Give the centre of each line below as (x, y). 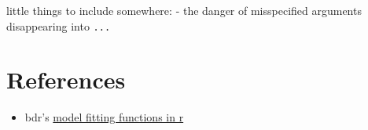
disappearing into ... (59, 25)
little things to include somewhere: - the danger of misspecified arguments (184, 10)
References (66, 79)
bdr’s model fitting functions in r (104, 117)
